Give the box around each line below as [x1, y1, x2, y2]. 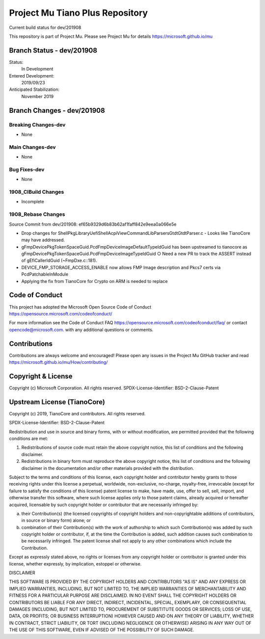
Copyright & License [9, 372, 73, 380]
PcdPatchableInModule [21, 271, 69, 277]
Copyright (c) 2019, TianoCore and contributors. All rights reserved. [9, 410, 146, 416]
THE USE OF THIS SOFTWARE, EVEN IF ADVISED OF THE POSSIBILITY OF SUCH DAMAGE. [9, 627, 195, 633]
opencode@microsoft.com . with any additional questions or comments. [9, 327, 154, 332]
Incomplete [21, 199, 44, 204]
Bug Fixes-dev [9, 166, 45, 173]
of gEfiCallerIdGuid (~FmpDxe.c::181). [21, 257, 98, 263]
